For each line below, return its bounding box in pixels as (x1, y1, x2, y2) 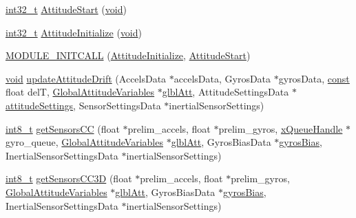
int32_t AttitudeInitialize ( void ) (6, 25, 143, 39)
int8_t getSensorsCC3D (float (6, 171, 132, 186)
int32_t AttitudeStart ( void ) (6, 2, 127, 16)
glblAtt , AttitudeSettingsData (162, 85, 289, 99)
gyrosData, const (278, 71, 350, 85)
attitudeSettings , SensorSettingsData (6, 98, 161, 112)
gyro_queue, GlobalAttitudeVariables (6, 135, 163, 149)
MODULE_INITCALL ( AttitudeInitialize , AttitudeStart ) (6, 48, 251, 63)
